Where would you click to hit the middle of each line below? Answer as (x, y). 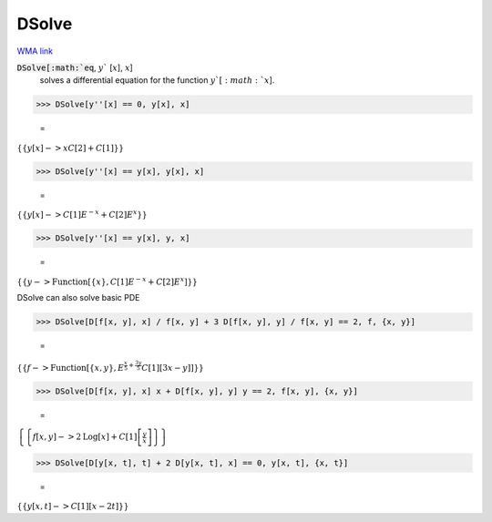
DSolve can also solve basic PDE (78, 298)
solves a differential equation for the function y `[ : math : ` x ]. (157, 80)
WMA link (35, 51)
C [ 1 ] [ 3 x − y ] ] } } (173, 368)
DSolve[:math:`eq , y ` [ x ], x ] (75, 67)
